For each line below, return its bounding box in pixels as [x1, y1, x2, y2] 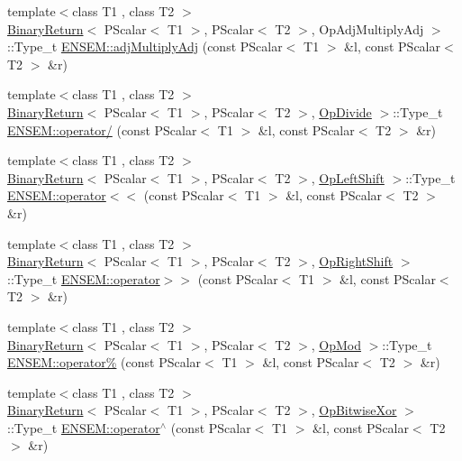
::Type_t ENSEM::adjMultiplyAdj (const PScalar [7, 37, 283, 56]
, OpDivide [311, 102, 372, 121]
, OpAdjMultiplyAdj [311, 19, 424, 38]
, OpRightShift [311, 252, 394, 271]
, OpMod [311, 335, 361, 354]
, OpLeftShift [311, 168, 385, 187]
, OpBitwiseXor [311, 401, 397, 420]
